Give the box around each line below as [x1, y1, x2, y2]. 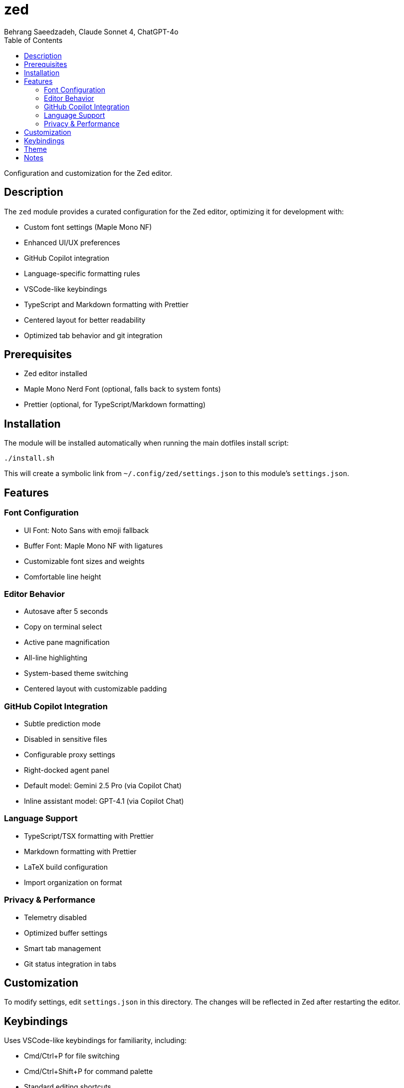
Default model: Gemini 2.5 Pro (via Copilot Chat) [24, 781, 182, 790]
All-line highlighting [24, 653, 88, 662]
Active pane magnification [24, 638, 110, 647]
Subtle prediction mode [24, 719, 101, 728]
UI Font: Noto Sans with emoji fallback [24, 526, 149, 535]
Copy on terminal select [24, 622, 102, 631]
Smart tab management [24, 944, 101, 953]
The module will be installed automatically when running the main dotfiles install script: [4, 439, 289, 448]
